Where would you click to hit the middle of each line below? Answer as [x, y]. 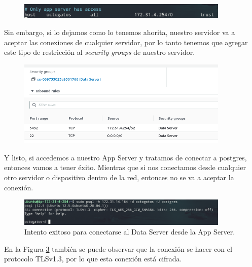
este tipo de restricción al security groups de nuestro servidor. [100, 52]
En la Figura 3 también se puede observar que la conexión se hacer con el [118, 248]
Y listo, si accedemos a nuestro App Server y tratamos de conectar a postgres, [125, 157]
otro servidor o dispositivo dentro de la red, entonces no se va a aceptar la [119, 177]
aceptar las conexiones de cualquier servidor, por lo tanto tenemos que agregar [126, 42]
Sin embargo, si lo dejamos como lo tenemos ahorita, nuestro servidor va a [120, 32]
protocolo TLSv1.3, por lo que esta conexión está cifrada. [93, 259]
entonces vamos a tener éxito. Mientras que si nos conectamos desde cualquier [125, 167]
